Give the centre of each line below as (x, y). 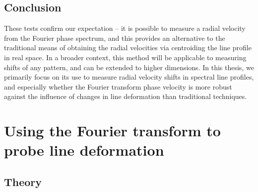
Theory (23, 181)
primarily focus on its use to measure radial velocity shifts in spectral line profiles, (129, 77)
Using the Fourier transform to (112, 131)
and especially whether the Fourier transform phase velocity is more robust (118, 86)
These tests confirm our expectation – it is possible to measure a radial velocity (125, 28)
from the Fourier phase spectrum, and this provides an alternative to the (115, 38)
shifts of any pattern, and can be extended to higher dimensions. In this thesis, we (129, 67)
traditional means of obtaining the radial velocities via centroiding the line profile (128, 48)
